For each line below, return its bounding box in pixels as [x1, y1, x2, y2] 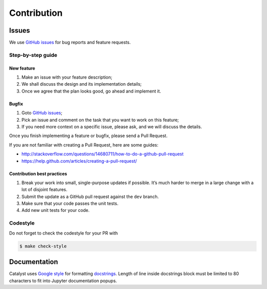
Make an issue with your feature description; [21, 74, 112, 80]
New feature [9, 65, 36, 71]
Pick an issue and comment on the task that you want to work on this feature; [21, 117, 179, 123]
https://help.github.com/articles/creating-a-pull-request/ [21, 158, 137, 164]
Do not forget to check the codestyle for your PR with [9, 230, 118, 236]
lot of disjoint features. [21, 187, 68, 193]
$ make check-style [19, 243, 67, 249]
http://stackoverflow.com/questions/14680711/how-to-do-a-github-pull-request [21, 151, 184, 157]
